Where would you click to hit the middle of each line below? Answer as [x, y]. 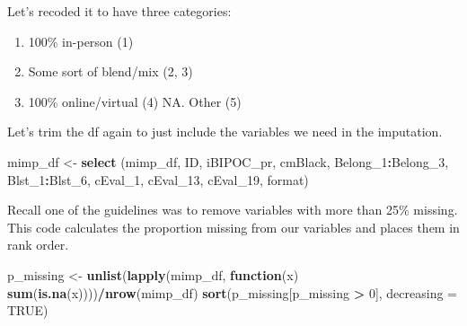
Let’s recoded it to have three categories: [119, 11]
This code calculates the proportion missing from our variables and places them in [233, 227]
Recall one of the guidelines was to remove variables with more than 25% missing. [233, 210]
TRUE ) [28, 310]
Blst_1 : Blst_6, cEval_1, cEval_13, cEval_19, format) [158, 179]
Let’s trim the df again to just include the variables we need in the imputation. [225, 132]
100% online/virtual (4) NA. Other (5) [135, 101]
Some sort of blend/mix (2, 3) [110, 71]
